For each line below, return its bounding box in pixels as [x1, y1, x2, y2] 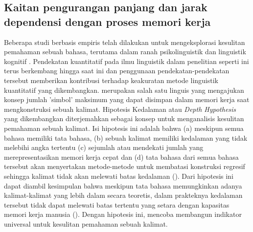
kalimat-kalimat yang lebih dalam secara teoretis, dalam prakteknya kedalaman [4, 190, 243, 200]
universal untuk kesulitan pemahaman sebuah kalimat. [4, 218, 168, 229]
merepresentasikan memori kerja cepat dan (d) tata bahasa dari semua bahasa [4, 151, 239, 162]
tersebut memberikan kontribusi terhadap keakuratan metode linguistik [4, 75, 218, 85]
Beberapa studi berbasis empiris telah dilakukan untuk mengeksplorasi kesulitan [4, 37, 245, 47]
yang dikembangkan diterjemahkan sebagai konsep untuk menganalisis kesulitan [4, 113, 244, 124]
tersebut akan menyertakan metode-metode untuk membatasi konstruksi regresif [4, 161, 245, 171]
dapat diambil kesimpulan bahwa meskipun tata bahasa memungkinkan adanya [4, 180, 242, 190]
